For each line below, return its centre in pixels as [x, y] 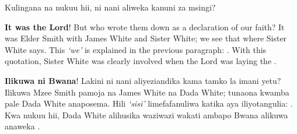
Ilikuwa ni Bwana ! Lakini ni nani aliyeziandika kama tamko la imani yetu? [143, 80]
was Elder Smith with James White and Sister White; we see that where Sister [146, 38]
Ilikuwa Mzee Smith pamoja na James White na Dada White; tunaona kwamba [147, 92]
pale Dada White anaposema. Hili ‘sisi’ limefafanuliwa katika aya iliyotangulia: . [149, 103]
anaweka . [22, 126]
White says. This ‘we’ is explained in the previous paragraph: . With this [136, 49]
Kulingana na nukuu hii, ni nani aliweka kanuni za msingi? [110, 7]
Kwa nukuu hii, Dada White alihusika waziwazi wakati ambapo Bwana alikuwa [146, 114]
